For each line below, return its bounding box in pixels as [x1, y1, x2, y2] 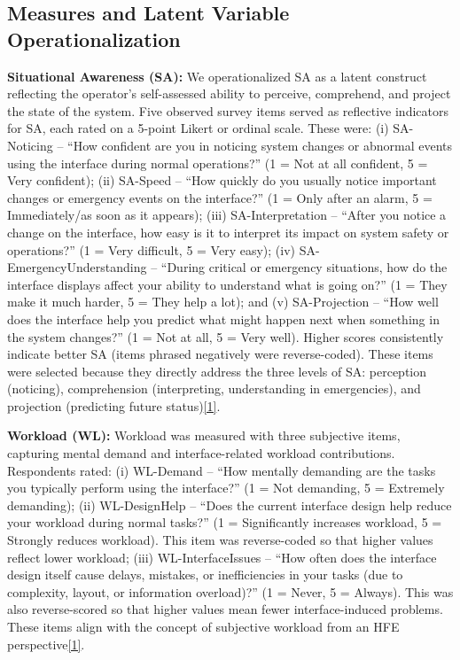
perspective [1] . [7, 634, 85, 653]
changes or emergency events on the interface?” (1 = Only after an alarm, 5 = [7, 188, 433, 206]
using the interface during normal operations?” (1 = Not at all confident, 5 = [7, 153, 428, 172]
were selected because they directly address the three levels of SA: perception [7, 361, 427, 380]
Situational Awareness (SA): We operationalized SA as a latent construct [7, 66, 427, 85]
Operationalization [7, 25, 181, 52]
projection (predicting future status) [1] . [7, 396, 221, 415]
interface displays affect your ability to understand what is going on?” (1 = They [7, 275, 448, 293]
